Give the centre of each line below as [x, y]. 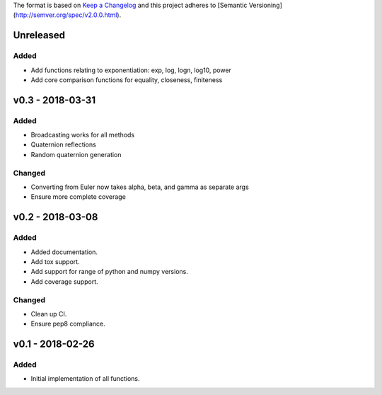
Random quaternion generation [76, 154]
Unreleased [39, 35]
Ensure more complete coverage [79, 197]
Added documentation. [64, 252]
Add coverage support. [64, 281]
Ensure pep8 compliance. [68, 324]
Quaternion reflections [64, 144]
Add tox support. [56, 261]
